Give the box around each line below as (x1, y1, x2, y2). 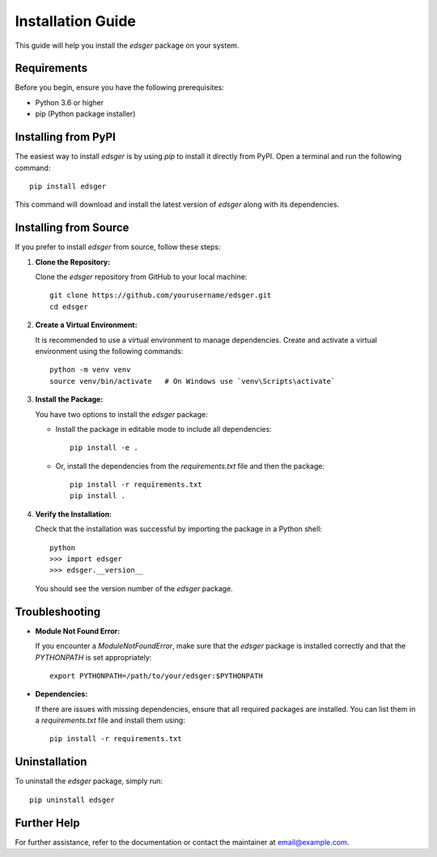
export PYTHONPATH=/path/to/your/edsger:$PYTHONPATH (49, 671, 263, 680)
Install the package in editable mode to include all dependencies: (55, 424, 273, 433)
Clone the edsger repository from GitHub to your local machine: (35, 272, 248, 281)
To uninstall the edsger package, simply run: (15, 776, 163, 786)
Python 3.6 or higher (35, 97, 104, 107)
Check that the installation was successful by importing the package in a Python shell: (35, 524, 323, 534)
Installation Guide (15, 12, 137, 30)
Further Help (15, 816, 80, 829)
